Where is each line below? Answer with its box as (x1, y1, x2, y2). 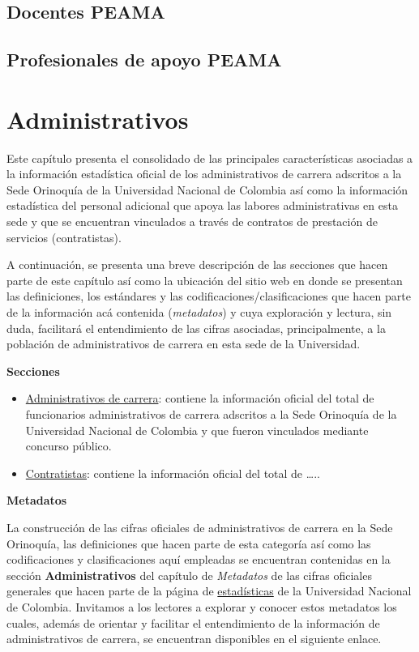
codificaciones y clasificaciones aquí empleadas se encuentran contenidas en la (6, 551, 391, 568)
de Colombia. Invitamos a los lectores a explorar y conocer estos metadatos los (6, 598, 397, 615)
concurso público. (25, 437, 112, 454)
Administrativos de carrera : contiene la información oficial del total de (25, 390, 374, 407)
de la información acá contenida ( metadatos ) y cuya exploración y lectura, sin (6, 304, 392, 321)
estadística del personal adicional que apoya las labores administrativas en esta (6, 197, 398, 214)
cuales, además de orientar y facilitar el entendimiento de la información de (6, 614, 380, 631)
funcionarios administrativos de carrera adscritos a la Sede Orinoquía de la (25, 406, 397, 422)
